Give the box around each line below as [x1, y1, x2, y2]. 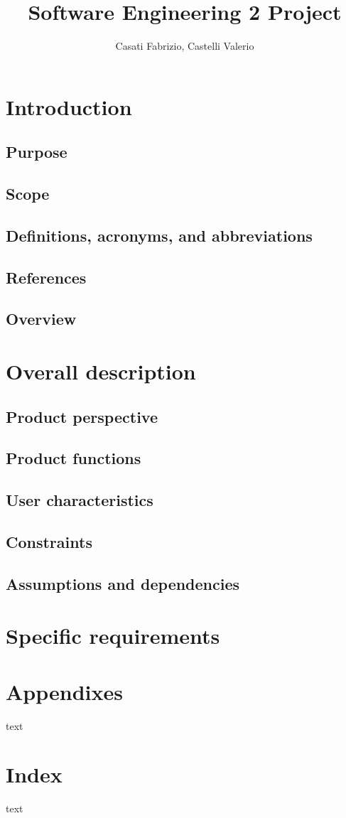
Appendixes [6, 677, 123, 706]
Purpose [6, 141, 67, 163]
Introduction [6, 92, 132, 121]
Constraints [6, 530, 92, 552]
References [6, 266, 87, 288]
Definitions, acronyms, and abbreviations [6, 224, 313, 246]
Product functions [6, 447, 141, 469]
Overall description [6, 357, 196, 385]
